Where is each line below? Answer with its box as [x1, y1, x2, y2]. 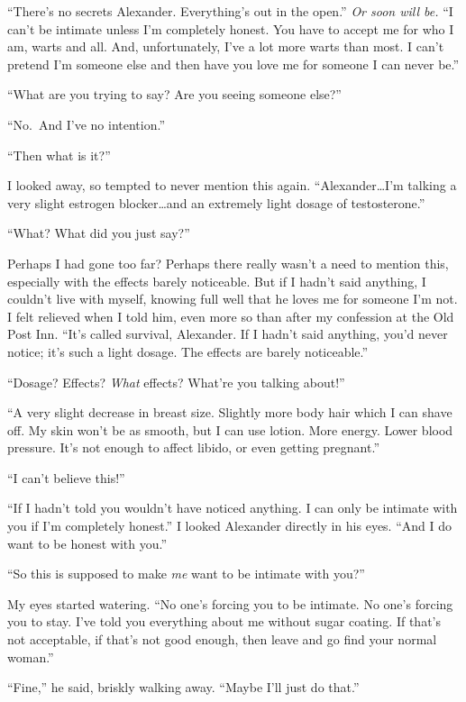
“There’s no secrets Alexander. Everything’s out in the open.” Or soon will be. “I [7, 2, 453, 20]
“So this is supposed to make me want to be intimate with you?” [7, 564, 365, 583]
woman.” [7, 647, 54, 666]
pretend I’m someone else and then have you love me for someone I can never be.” [7, 54, 460, 73]
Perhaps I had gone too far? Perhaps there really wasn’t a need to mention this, [7, 253, 449, 272]
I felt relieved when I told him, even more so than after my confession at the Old [7, 306, 454, 325]
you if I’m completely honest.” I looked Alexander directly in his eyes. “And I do [7, 516, 452, 535]
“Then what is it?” [7, 145, 111, 164]
